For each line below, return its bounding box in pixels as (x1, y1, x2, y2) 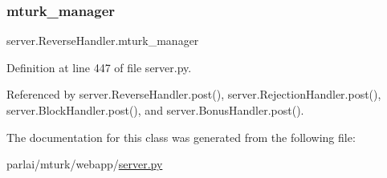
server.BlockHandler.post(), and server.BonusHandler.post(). (6, 102, 304, 118)
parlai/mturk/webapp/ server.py (6, 156, 163, 172)
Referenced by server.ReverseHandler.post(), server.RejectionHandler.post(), (6, 86, 381, 103)
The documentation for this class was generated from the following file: (6, 128, 356, 145)
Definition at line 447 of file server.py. (6, 59, 192, 75)
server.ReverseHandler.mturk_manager (6, 32, 199, 49)
